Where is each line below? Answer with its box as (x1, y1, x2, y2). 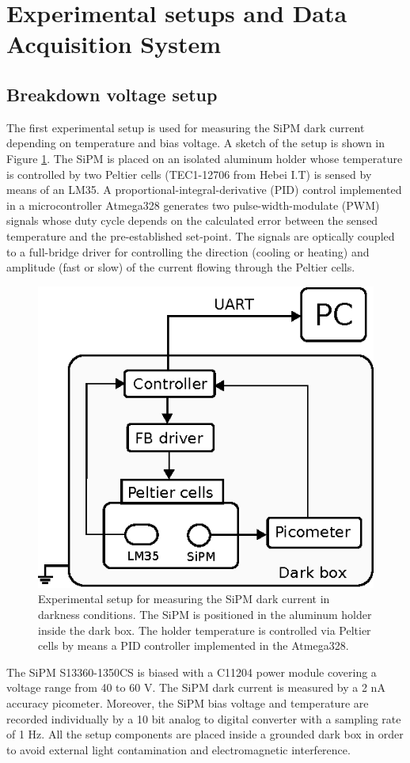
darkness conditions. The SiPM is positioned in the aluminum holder (38, 605, 372, 622)
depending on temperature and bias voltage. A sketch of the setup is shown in (6, 135, 385, 151)
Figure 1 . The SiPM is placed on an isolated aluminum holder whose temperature (6, 150, 403, 166)
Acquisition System (6, 28, 222, 60)
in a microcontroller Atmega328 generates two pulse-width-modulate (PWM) (6, 196, 380, 213)
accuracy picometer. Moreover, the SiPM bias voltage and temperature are (6, 694, 369, 711)
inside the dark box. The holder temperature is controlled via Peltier (38, 621, 371, 638)
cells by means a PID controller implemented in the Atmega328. (38, 637, 349, 654)
